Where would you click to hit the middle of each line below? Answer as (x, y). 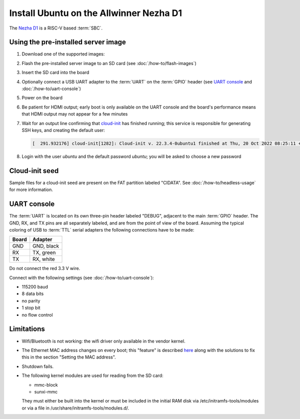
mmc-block (46, 384)
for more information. (31, 189)
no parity (31, 300)
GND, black (46, 246)
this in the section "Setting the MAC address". (69, 357)
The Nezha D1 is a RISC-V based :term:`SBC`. (56, 28)
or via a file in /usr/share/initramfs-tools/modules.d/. (75, 408)
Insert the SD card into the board (55, 72)
